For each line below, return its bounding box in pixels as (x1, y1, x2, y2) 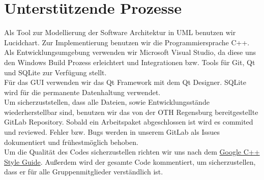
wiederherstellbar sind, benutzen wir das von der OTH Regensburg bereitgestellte (4, 106, 258, 117)
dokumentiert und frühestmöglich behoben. (4, 136, 138, 147)
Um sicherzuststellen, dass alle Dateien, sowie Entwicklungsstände (4, 97, 210, 107)
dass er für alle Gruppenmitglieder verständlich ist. (4, 166, 163, 177)
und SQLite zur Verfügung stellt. (4, 67, 107, 77)
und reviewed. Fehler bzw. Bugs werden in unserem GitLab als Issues (4, 127, 220, 137)
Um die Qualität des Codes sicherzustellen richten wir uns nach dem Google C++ (4, 146, 260, 157)
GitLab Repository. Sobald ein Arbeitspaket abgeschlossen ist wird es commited (4, 116, 253, 127)
